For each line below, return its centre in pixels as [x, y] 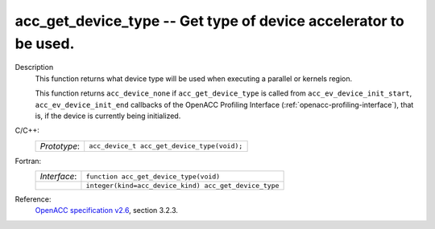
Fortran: [28, 161]
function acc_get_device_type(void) [153, 176]
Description [34, 67]
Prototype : [60, 146]
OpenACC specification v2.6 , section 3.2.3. [107, 211]
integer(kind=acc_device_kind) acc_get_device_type [182, 186]
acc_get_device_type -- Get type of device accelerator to [209, 21]
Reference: [33, 199]
